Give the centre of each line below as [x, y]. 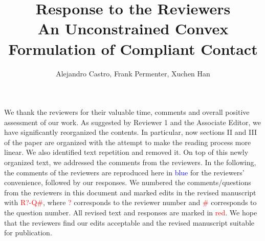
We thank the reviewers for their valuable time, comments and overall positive [127, 112]
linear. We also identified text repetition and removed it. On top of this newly [126, 152]
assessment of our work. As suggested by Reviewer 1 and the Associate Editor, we [133, 122]
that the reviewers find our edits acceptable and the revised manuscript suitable [129, 222]
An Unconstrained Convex [133, 28]
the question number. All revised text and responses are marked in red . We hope [131, 213]
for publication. [28, 233]
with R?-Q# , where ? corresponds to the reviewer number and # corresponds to [130, 202]
